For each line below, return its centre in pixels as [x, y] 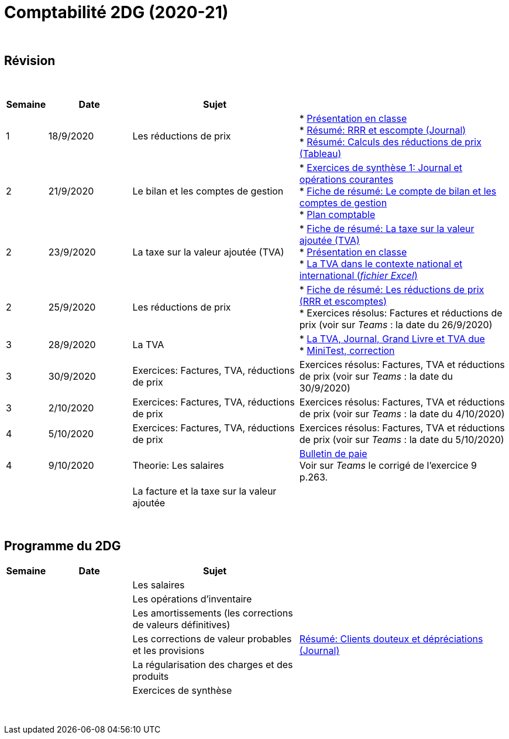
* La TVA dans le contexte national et [381, 263]
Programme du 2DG [63, 546]
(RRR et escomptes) [343, 301]
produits [151, 677]
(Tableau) [320, 153]
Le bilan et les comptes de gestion [208, 191]
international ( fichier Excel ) [358, 275]
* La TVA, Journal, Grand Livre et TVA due [392, 338]
